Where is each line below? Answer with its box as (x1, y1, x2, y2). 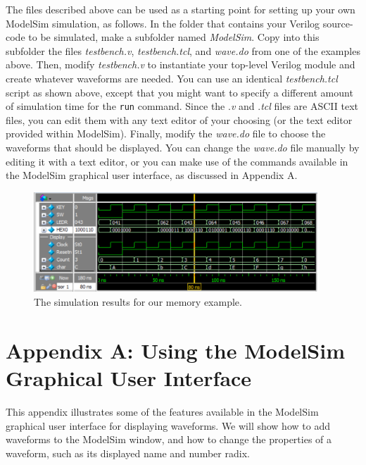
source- (322, 15, 353, 30)
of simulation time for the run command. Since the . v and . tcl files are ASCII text (6, 99, 358, 113)
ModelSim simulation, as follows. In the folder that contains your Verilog (6, 15, 320, 30)
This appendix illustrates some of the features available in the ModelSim (6, 404, 319, 418)
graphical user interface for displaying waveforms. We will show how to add (6, 418, 330, 433)
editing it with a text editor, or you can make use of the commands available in (6, 154, 348, 168)
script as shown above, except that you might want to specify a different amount (6, 85, 353, 99)
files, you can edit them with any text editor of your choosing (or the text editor (6, 112, 353, 127)
